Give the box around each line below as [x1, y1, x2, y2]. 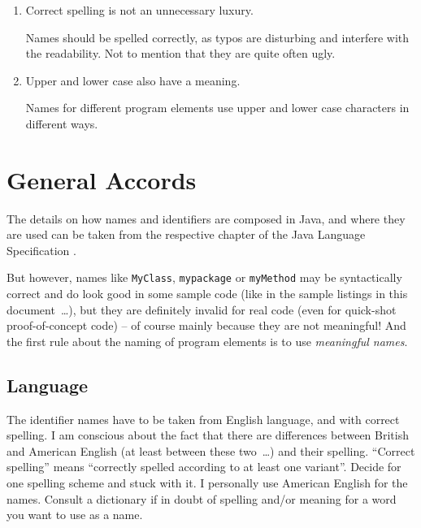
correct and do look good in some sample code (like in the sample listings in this [7, 285, 408, 302]
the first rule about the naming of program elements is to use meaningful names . [7, 332, 408, 349]
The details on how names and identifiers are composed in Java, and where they [7, 210, 406, 227]
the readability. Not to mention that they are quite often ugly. [25, 45, 336, 62]
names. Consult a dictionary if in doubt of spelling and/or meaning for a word [7, 490, 397, 507]
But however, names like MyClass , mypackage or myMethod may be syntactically [7, 269, 402, 286]
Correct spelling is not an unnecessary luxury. [25, 2, 254, 18]
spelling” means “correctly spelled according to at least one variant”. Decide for [7, 458, 401, 475]
